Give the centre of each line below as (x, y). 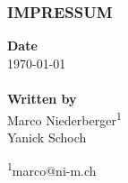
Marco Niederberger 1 (64, 118)
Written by (42, 98)
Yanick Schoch (47, 137)
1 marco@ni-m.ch (52, 169)
